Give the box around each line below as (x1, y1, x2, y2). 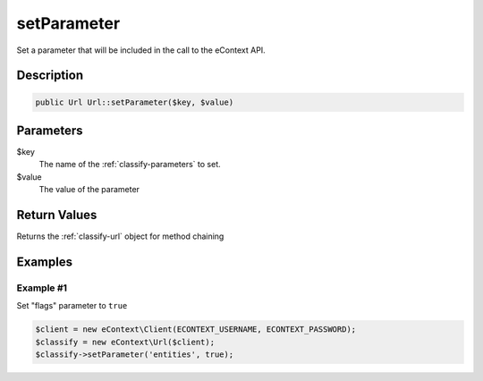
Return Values (16, 207, 97, 223)
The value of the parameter (38, 184, 140, 195)
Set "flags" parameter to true (16, 301, 128, 311)
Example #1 (16, 282, 67, 294)
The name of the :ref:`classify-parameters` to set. (38, 159, 221, 170)
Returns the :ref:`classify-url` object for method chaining (16, 231, 225, 241)
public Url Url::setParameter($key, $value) (35, 97, 234, 107)
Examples (16, 254, 73, 269)
